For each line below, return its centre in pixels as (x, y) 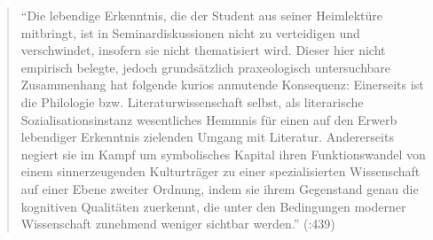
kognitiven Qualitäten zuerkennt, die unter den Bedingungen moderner (213, 206)
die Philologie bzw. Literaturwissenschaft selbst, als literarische (192, 101)
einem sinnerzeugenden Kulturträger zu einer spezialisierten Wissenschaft (220, 171)
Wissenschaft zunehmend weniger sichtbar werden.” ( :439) (178, 224)
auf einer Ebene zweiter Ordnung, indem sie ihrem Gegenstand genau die (220, 188)
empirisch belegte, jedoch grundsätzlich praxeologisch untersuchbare (206, 67)
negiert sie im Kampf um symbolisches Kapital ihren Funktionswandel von (223, 154)
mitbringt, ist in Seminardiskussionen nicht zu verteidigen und (190, 32)
